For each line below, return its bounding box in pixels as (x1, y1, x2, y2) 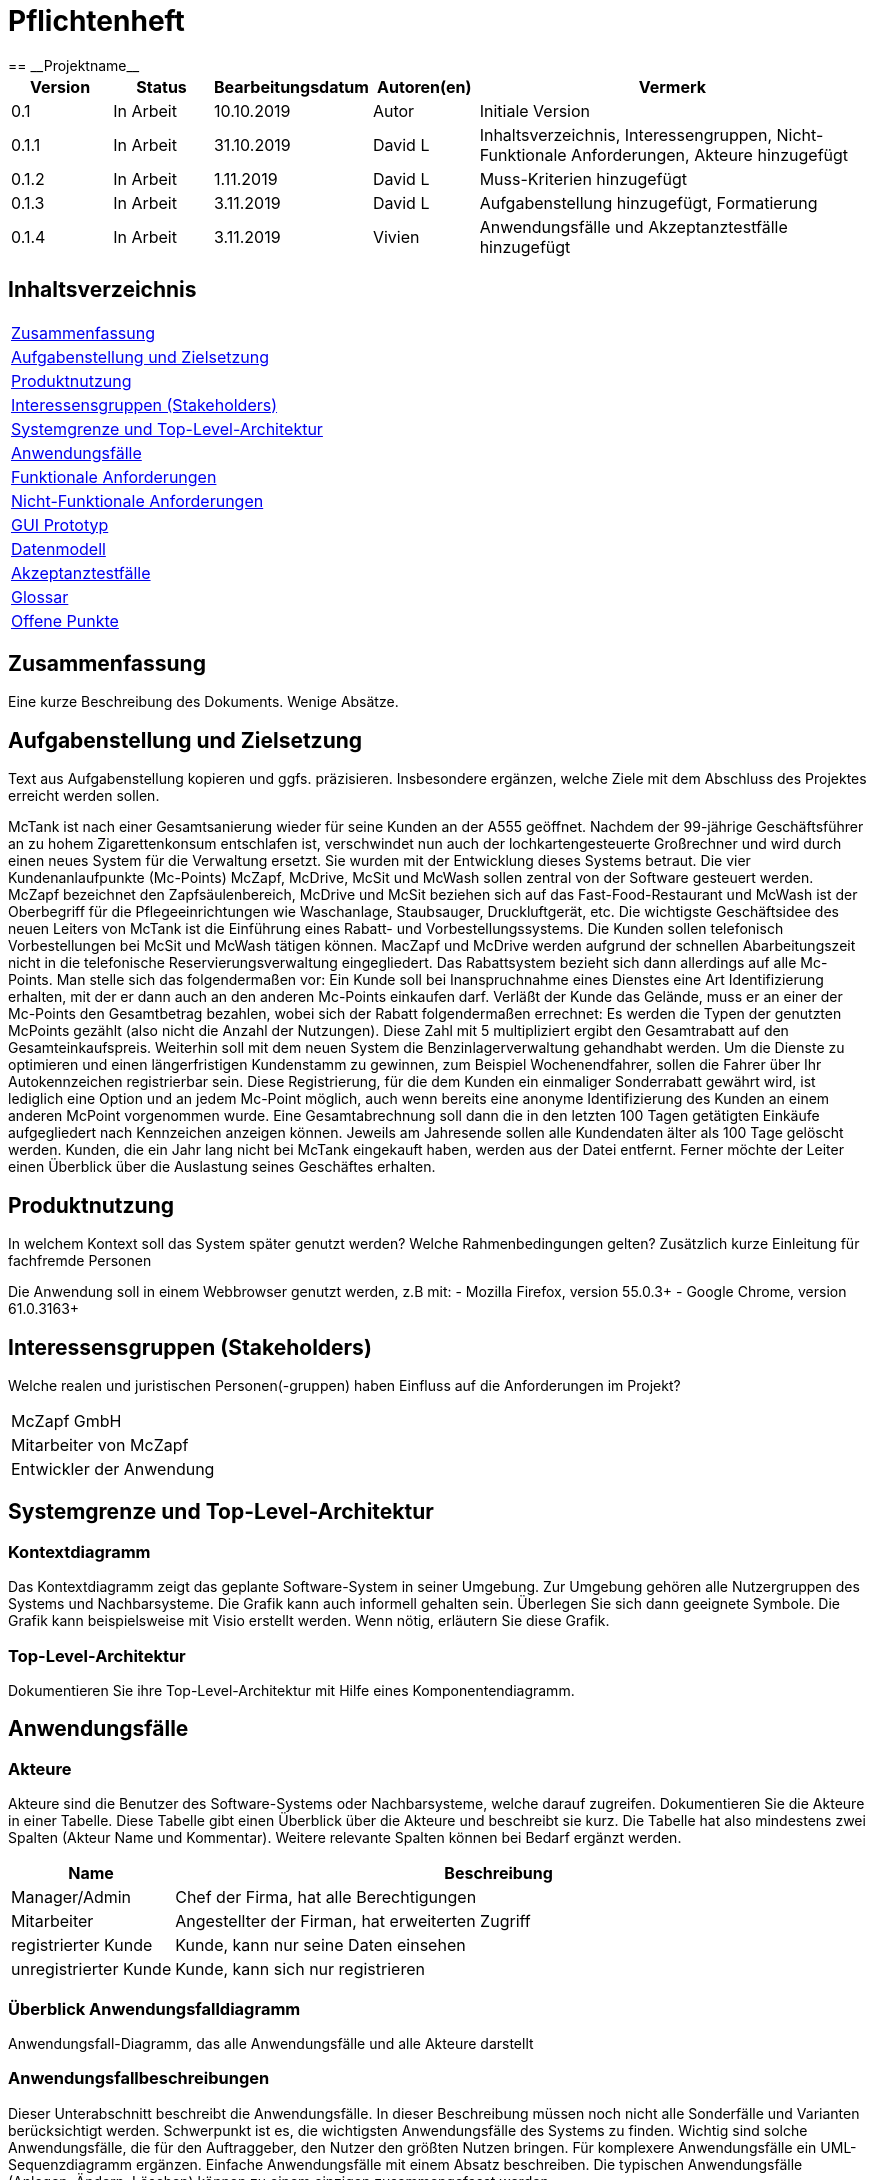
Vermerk (638, 76, 706, 97)
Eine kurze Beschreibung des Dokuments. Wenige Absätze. (8, 693, 399, 711)
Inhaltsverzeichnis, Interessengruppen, (479, 124, 772, 145)
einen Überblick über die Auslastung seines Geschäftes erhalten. (8, 1158, 436, 1176)
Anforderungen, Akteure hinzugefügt (571, 144, 849, 165)
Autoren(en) (377, 76, 472, 97)
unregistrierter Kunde (11, 1959, 172, 1980)
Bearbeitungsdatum (213, 76, 369, 97)
